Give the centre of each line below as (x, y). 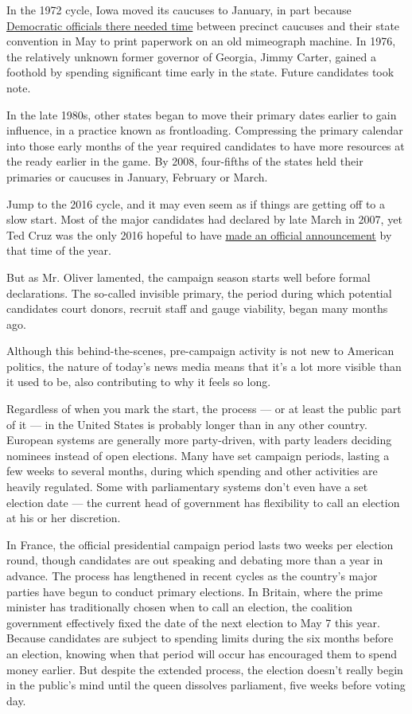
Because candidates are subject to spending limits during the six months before (200, 638)
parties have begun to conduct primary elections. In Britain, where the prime (195, 591)
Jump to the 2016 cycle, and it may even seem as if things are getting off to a (196, 203)
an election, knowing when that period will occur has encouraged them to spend (202, 653)
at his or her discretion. (64, 518)
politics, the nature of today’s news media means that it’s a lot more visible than (204, 366)
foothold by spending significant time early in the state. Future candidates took (200, 72)
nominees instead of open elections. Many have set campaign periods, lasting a (198, 455)
